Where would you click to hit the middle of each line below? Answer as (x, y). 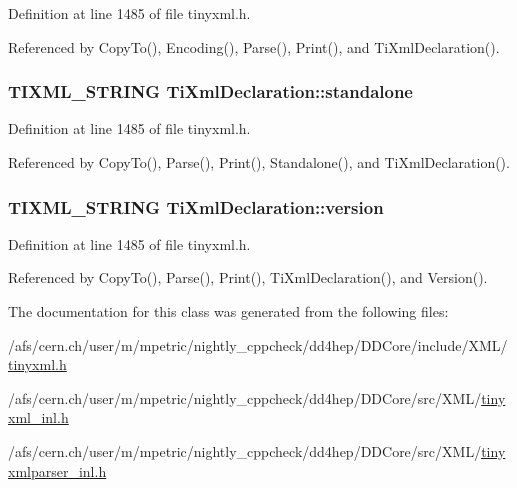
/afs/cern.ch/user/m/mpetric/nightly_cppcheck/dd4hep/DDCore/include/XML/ (258, 344)
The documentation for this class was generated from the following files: (228, 311)
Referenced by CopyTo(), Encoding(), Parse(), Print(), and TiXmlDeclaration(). (254, 46)
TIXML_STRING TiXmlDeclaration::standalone (210, 91)
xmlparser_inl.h (57, 470)
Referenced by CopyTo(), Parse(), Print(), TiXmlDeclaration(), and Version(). (248, 277)
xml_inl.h (38, 417)
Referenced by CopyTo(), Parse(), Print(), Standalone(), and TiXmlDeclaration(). (259, 162)
